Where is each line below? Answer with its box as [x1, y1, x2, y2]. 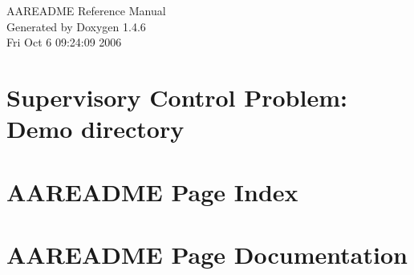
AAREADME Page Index [6, 175, 298, 208]
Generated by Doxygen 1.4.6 [6, 18, 146, 34]
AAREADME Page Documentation [6, 237, 408, 270]
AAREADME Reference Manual [6, 2, 166, 18]
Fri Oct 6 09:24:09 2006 [6, 34, 122, 51]
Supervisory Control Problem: [6, 80, 347, 113]
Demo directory [6, 112, 185, 145]
